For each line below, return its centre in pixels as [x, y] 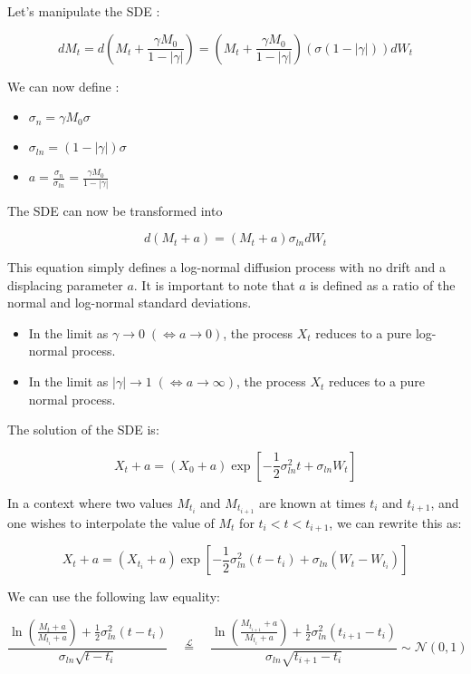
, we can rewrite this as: [395, 522]
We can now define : [63, 86]
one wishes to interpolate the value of [111, 522]
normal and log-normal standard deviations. [130, 303]
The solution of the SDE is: [83, 430]
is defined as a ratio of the [383, 284]
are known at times [312, 502]
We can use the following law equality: [114, 596]
